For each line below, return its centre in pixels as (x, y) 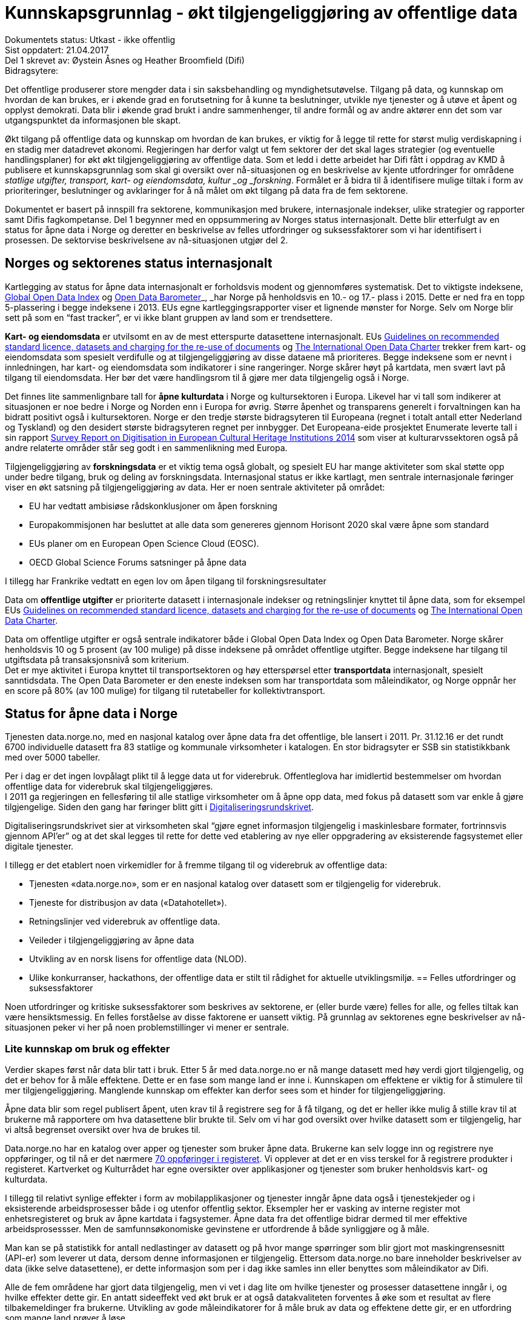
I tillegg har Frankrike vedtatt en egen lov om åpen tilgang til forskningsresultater (166, 581)
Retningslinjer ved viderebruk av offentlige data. (125, 922)
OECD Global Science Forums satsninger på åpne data (138, 562)
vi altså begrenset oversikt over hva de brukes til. (103, 1130)
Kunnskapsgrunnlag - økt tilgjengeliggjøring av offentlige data (261, 13)
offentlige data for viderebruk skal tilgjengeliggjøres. (109, 787)
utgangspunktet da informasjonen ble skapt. (93, 120)
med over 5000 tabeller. (53, 757)
